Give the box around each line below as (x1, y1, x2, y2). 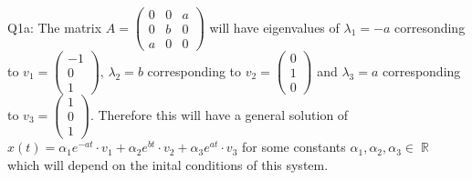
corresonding (393, 17, 466, 36)
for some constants (242, 137, 346, 156)
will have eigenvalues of (209, 17, 340, 36)
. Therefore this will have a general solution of (89, 105, 349, 124)
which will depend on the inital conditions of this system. (7, 155, 329, 175)
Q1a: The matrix (7, 17, 102, 36)
